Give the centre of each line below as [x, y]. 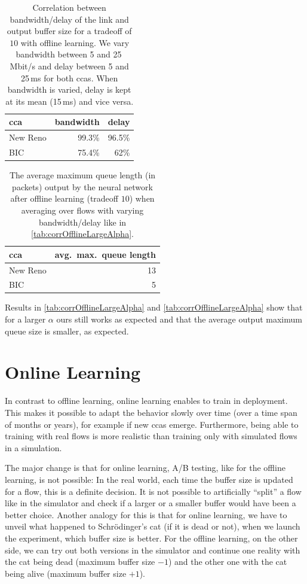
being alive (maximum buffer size [66, 573]
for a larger [25, 319]
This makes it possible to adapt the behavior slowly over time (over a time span [151, 412]
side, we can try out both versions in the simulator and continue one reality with [153, 550]
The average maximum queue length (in [82, 175]
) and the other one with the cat [228, 562]
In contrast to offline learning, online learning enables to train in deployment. [146, 401]
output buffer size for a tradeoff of [69, 31]
